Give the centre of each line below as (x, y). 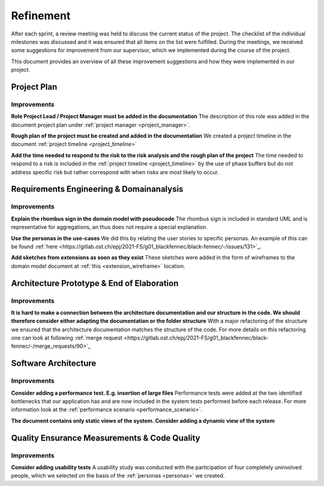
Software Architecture (54, 363)
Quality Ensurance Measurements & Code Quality (106, 438)
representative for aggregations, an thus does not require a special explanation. (109, 227)
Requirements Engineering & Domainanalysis (97, 189)
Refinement (41, 16)
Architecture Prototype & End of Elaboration (95, 283)
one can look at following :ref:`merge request (67, 338)
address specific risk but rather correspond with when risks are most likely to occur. (115, 172)
